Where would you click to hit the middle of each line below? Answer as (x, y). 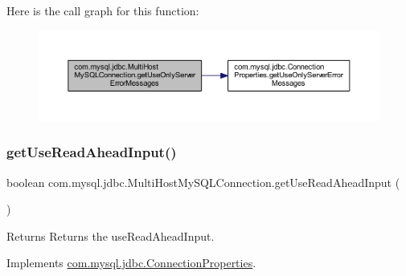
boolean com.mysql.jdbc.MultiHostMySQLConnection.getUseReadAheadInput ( (203, 182)
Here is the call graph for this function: (103, 10)
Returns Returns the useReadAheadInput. (111, 235)
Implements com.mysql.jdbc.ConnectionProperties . (131, 263)
